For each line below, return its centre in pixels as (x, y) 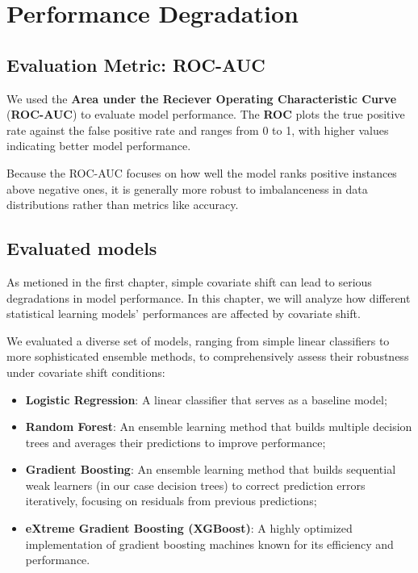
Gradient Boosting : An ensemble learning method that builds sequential (211, 469)
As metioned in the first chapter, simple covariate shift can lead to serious (189, 281)
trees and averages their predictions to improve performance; (176, 442)
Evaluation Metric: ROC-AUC (136, 64)
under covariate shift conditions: (86, 372)
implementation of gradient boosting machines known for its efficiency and (209, 544)
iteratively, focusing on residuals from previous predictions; (171, 501)
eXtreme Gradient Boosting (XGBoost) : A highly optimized (189, 528)
